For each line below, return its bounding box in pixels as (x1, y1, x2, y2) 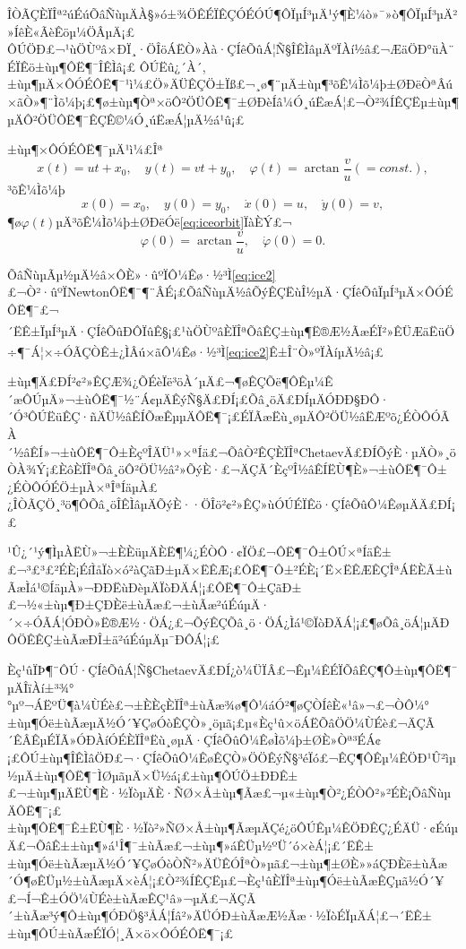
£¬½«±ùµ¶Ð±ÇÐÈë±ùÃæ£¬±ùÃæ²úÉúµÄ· (7, 595, 271, 614)
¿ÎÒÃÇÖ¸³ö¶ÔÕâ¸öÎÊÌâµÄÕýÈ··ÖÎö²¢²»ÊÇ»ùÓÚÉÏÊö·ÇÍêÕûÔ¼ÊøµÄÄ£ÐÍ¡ (7, 495, 455, 513)
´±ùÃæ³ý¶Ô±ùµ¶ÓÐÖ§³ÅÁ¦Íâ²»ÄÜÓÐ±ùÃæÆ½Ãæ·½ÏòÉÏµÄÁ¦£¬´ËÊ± (7, 906, 432, 925)
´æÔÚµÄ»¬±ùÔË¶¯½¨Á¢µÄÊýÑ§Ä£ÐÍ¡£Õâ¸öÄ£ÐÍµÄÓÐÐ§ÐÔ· (7, 389, 390, 408)
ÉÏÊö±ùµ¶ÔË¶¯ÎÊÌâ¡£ (7, 56, 136, 75)
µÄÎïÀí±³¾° (7, 677, 74, 696)
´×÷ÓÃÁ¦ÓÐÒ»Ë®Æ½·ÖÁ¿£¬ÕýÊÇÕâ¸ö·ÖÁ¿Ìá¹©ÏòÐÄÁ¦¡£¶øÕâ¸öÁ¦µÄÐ (7, 612, 450, 631)
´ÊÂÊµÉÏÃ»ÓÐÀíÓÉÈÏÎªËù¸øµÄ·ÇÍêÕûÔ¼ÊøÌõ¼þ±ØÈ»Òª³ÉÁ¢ (7, 730, 381, 749)
